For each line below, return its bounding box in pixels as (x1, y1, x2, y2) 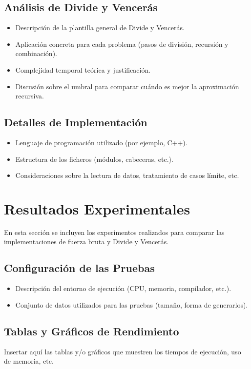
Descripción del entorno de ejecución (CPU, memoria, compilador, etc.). (15, 283, 231, 293)
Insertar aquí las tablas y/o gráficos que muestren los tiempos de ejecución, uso (4, 346, 241, 356)
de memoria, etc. (4, 356, 54, 366)
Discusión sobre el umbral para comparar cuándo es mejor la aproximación (15, 81, 239, 91)
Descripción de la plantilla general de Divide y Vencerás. (15, 22, 185, 33)
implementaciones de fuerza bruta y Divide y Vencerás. (4, 236, 169, 247)
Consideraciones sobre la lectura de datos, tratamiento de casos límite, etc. (15, 170, 239, 180)
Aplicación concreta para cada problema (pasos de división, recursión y (15, 39, 229, 49)
